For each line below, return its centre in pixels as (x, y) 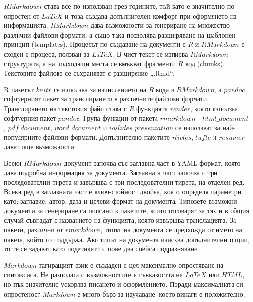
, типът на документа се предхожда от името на (171, 230)
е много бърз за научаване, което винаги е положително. (161, 293)
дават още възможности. (40, 146)
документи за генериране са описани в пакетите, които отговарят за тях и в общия (127, 210)
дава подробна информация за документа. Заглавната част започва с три (111, 172)
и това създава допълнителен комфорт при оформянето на (151, 15)
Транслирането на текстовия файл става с (66, 108)
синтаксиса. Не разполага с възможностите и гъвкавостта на (94, 274)
